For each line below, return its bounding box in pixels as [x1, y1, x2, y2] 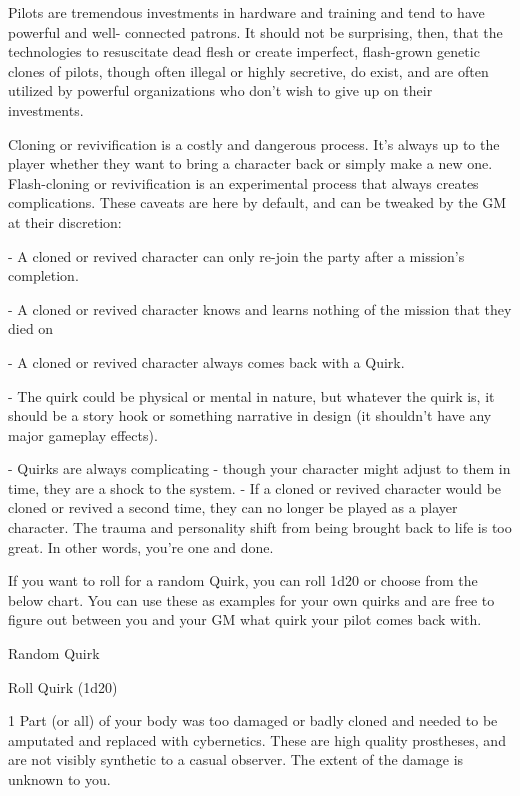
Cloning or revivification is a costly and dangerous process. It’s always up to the [8, 133, 500, 154]
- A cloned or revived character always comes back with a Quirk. [8, 351, 405, 372]
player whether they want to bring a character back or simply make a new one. [8, 153, 493, 174]
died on [8, 318, 54, 339]
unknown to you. [8, 769, 111, 789]
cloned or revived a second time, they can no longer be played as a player [8, 497, 458, 518]
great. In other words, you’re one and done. [8, 536, 274, 557]
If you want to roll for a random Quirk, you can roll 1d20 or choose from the [8, 570, 478, 591]
